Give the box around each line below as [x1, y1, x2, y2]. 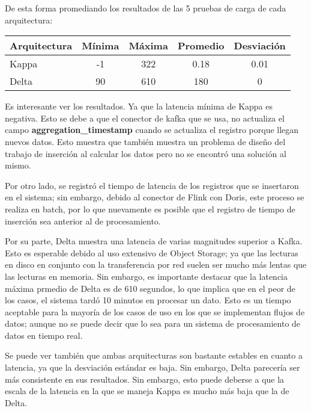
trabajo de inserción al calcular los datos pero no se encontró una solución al [5, 147, 286, 159]
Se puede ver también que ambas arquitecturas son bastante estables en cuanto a [5, 349, 303, 362]
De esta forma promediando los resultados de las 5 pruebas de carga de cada [5, 2, 286, 14]
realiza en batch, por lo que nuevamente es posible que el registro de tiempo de [5, 202, 295, 215]
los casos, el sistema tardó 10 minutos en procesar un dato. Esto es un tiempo [5, 294, 291, 306]
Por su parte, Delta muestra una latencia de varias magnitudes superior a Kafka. [5, 235, 303, 247]
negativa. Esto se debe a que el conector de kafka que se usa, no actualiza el [5, 111, 285, 124]
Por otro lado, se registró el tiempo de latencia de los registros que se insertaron [5, 179, 299, 191]
